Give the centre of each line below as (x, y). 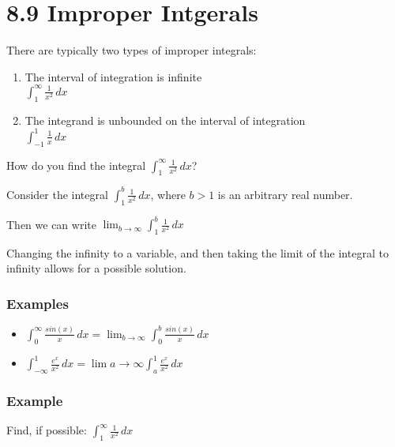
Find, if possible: (47, 430)
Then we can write (51, 224)
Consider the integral (57, 194)
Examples (38, 303)
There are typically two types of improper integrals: (132, 50)
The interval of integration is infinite (113, 76)
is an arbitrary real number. (285, 194)
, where (168, 194)
